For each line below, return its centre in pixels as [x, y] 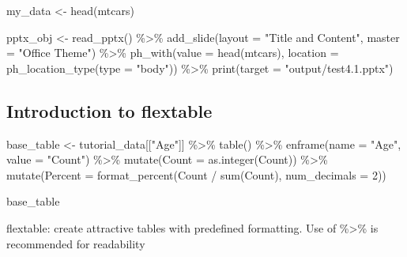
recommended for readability [76, 243]
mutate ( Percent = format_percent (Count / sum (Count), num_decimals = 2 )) [196, 174]
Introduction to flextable [109, 110]
